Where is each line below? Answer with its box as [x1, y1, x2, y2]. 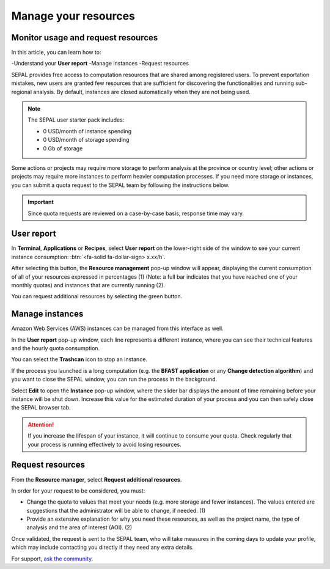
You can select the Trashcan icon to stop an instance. [11, 356, 148, 363]
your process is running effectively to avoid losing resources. [28, 441, 182, 448]
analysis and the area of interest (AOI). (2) [26, 524, 133, 531]
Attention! [28, 420, 54, 428]
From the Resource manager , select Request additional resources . [11, 475, 182, 483]
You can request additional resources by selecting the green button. [11, 293, 183, 300]
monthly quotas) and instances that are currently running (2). [11, 282, 165, 288]
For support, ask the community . [11, 555, 94, 562]
